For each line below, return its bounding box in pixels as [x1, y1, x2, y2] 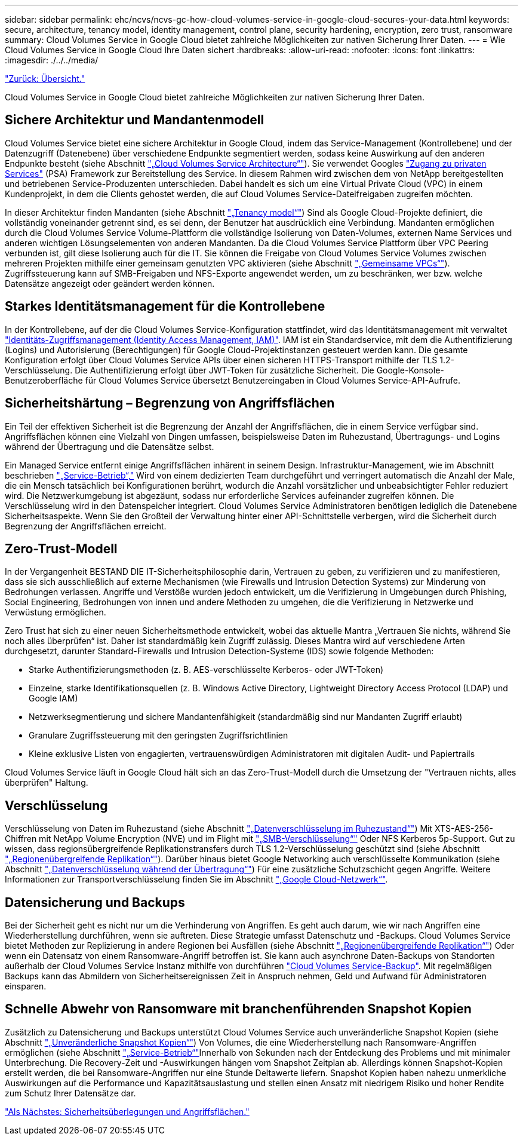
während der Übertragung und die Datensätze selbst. [5, 441, 214, 452]
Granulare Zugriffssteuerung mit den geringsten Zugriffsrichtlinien [29, 730, 288, 741]
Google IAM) [29, 693, 78, 704]
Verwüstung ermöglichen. [5, 607, 106, 618]
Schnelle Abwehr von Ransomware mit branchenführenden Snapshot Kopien [5, 1001, 472, 1017]
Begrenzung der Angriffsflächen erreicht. [5, 520, 167, 531]
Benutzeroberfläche [5, 375, 83, 385]
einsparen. [5, 981, 47, 992]
